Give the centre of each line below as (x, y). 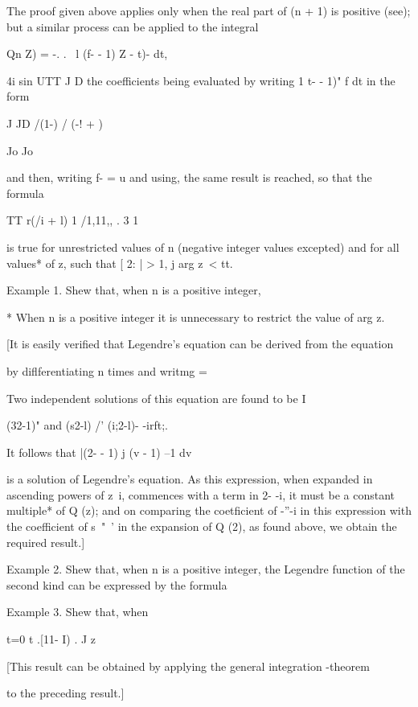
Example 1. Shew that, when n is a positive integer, (134, 290)
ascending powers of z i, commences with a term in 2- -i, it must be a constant (201, 494)
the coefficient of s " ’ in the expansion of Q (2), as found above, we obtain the (202, 526)
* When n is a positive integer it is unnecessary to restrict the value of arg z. (196, 317)
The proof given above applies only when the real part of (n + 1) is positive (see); (209, 10)
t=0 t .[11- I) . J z (51, 639)
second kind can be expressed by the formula (117, 584)
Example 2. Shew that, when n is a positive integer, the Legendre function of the (206, 569)
